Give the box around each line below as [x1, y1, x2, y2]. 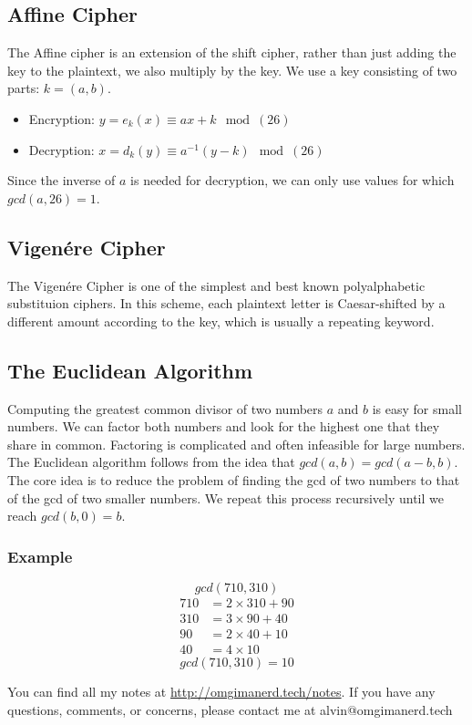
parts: [7, 78, 40, 98]
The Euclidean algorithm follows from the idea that [7, 452, 295, 471]
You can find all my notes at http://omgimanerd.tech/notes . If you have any [7, 682, 436, 701]
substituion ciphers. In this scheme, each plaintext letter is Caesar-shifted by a [7, 294, 446, 313]
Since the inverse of [7, 171, 116, 190]
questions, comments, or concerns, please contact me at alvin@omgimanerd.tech [7, 699, 453, 719]
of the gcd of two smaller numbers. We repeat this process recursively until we [7, 488, 444, 507]
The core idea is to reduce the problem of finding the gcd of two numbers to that [7, 470, 460, 489]
